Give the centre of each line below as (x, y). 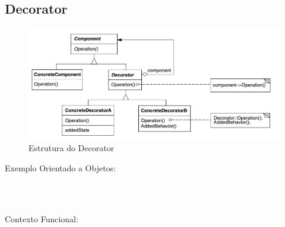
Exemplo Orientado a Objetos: (60, 167)
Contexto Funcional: (42, 219)
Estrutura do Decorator (72, 148)
